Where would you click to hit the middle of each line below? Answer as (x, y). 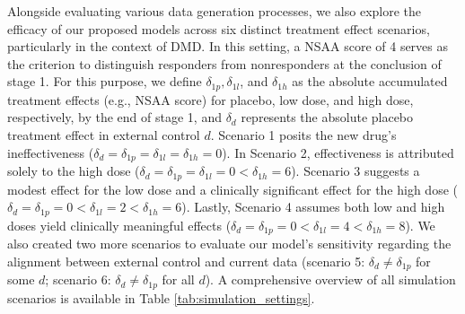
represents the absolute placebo (327, 117)
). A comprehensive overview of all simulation (330, 279)
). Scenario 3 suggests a (355, 171)
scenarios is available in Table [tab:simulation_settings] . (161, 297)
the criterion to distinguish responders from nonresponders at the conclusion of (224, 63)
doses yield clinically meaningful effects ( (119, 225)
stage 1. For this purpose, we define (105, 81)
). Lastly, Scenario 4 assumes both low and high (313, 207)
